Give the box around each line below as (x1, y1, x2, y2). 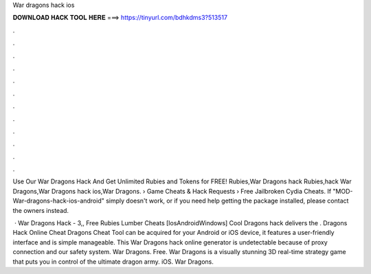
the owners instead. (12, 206, 69, 214)
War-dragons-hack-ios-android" (12, 196, 104, 205)
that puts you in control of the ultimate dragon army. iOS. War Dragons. (12, 258, 214, 266)
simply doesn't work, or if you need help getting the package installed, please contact (105, 196, 349, 205)
